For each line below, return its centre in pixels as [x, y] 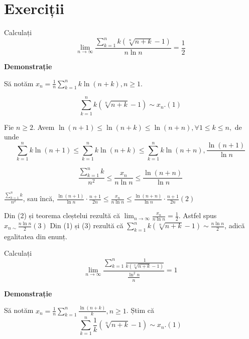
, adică [235, 225]
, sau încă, [39, 198]
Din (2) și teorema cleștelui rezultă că [62, 215]
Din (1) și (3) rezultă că [87, 225]
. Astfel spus [198, 215]
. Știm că [140, 310]
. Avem [44, 127]
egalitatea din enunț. [36, 236]
